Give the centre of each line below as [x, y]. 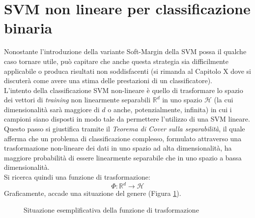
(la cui [224, 100]
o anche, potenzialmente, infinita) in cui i [170, 109]
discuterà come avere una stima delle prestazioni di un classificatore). [108, 80]
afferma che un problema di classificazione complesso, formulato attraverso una [123, 138]
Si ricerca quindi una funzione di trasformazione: [77, 177]
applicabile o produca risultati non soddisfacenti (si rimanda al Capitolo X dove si [127, 71]
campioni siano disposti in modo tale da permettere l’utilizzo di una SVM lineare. [127, 119]
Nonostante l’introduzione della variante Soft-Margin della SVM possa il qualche [125, 51]
